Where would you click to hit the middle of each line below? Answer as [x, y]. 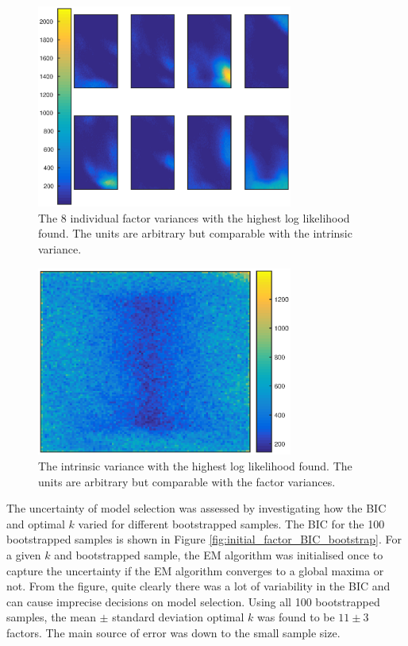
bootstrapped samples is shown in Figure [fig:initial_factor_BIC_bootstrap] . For [204, 539]
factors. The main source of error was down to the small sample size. [173, 632]
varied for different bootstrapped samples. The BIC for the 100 [231, 523]
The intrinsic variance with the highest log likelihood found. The [195, 465]
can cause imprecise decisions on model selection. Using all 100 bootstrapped [193, 601]
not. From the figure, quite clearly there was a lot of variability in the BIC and [198, 586]
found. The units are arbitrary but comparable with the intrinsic [195, 233]
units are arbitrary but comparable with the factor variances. [187, 481]
